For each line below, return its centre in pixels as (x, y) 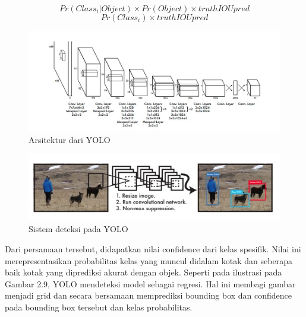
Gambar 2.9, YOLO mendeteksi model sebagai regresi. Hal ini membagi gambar (150, 283)
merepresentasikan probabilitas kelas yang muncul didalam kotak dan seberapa (149, 260)
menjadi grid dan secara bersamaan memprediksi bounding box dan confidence (149, 295)
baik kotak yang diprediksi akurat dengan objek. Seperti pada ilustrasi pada (143, 272)
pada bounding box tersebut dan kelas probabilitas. (99, 307)
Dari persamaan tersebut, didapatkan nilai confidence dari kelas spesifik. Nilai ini (153, 248)
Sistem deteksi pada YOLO (78, 229)
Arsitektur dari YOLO (70, 139)
